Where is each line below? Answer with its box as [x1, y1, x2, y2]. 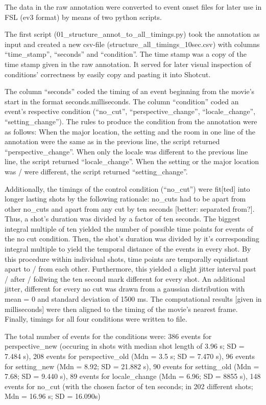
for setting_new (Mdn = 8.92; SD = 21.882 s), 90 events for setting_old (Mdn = [5, 361, 259, 371]
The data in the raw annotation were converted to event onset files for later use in [5, 2, 262, 12]
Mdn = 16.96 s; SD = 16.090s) [5, 391, 101, 401]
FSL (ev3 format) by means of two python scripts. [5, 11, 162, 22]
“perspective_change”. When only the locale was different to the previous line [5, 146, 248, 156]
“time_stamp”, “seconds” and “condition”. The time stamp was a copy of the [5, 49, 247, 59]
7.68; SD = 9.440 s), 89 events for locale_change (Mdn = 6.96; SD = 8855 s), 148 [5, 371, 261, 381]
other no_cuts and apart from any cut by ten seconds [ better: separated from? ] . [5, 203, 255, 214]
